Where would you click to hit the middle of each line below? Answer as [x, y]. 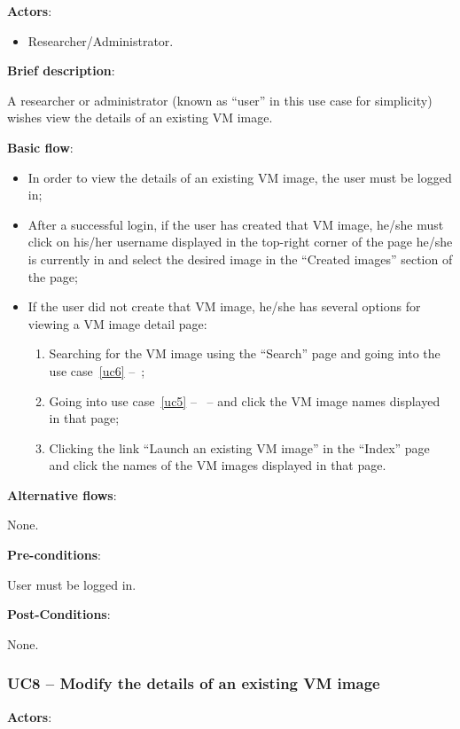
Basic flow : [40, 147]
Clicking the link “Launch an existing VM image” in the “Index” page [239, 447]
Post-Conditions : [59, 614]
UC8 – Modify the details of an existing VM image [194, 683]
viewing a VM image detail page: [117, 323]
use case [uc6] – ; [97, 370]
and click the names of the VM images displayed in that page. [218, 465]
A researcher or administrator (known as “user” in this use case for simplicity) [220, 100]
